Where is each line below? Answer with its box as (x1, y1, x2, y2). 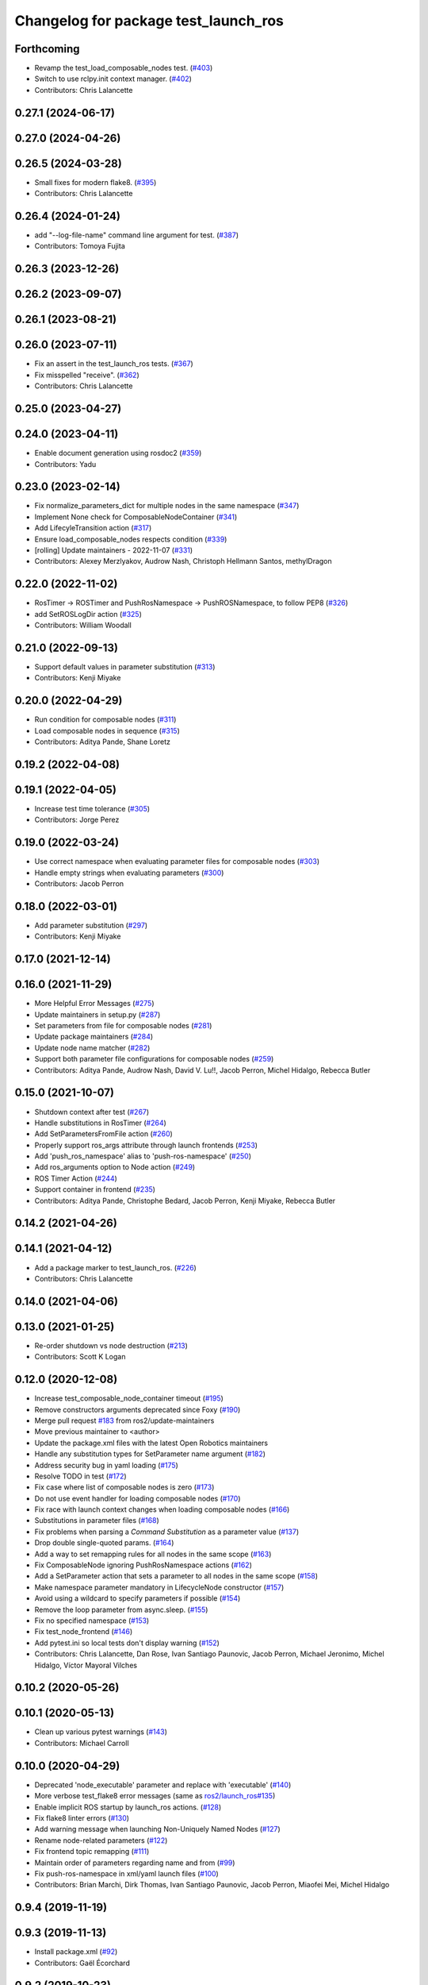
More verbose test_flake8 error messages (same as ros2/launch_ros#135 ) (34, 1791, 276, 1801)
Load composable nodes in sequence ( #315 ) (34, 726, 180, 735)
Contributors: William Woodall (34, 620, 132, 630)
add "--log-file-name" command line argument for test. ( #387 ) (34, 230, 239, 240)
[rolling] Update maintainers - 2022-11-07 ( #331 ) (34, 545, 193, 555)
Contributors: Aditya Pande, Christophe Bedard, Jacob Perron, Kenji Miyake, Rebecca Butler (34, 1196, 336, 1205)
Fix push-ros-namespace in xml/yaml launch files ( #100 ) (34, 1868, 220, 1878)
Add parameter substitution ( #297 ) (34, 920, 148, 930)
